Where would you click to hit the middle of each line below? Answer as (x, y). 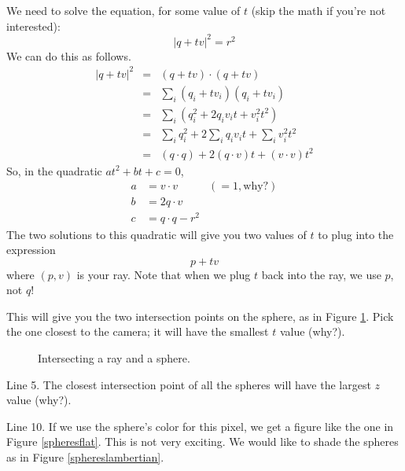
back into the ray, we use (321, 274)
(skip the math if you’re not (318, 10)
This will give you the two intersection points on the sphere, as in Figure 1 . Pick (200, 316)
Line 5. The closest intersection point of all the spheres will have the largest (189, 384)
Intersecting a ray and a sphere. (114, 358)
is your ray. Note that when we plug (164, 274)
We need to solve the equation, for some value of (123, 10)
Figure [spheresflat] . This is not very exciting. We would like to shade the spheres (202, 442)
